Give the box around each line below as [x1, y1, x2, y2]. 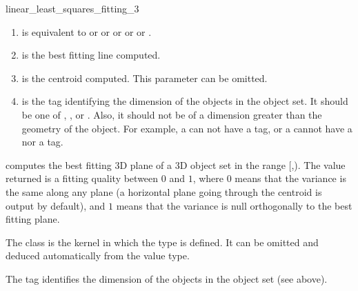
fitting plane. [6, 212, 60, 226]
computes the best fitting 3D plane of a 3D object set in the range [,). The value [6, 157, 346, 172]
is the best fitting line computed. [21, 48, 161, 62]
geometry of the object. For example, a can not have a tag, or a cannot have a [21, 121, 352, 135]
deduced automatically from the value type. [6, 248, 190, 263]
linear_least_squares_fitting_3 [6, 1, 139, 15]
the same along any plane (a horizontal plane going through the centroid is [6, 184, 322, 199]
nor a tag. [21, 134, 63, 149]
